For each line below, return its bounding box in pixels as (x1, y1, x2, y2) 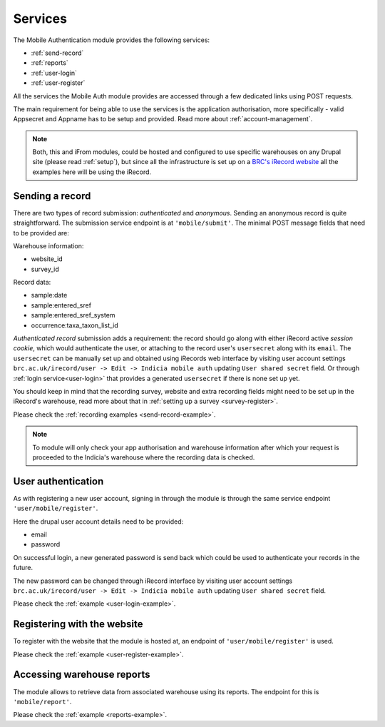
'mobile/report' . (13, 697, 72, 706)
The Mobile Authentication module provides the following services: (13, 36, 210, 44)
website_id (31, 255, 63, 263)
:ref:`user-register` (31, 78, 86, 87)
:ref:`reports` (31, 59, 68, 67)
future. (13, 564, 34, 572)
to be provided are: (13, 228, 69, 237)
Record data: (13, 278, 51, 287)
